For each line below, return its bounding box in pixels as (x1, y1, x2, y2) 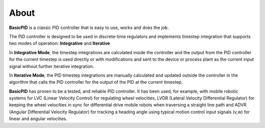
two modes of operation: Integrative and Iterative (9, 40, 110, 46)
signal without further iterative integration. (9, 63, 94, 69)
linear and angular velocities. (9, 116, 68, 122)
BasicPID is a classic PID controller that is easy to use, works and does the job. (9, 25, 169, 31)
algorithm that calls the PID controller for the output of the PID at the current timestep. (9, 79, 183, 85)
